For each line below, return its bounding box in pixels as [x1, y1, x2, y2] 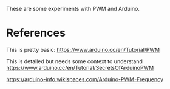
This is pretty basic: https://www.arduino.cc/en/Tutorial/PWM [6, 46, 160, 53]
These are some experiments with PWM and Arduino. [6, 5, 140, 12]
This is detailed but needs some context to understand [6, 57, 143, 65]
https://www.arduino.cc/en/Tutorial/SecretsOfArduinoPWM [6, 64, 154, 71]
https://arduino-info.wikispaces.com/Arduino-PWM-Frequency [6, 75, 164, 83]
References [6, 26, 66, 40]
